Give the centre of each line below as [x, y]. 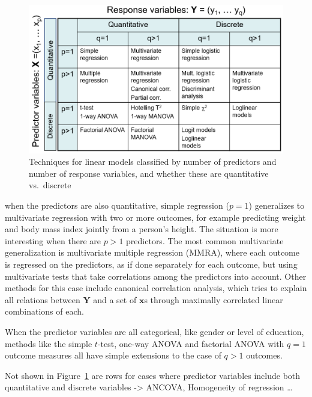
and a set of [115, 299]
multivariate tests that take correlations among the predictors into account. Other [156, 276]
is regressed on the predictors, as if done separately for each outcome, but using [151, 264]
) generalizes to [277, 205]
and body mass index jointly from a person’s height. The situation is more [142, 229]
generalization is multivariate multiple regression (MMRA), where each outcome [152, 252]
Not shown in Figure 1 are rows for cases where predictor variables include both [153, 375]
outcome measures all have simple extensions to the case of [113, 355]
